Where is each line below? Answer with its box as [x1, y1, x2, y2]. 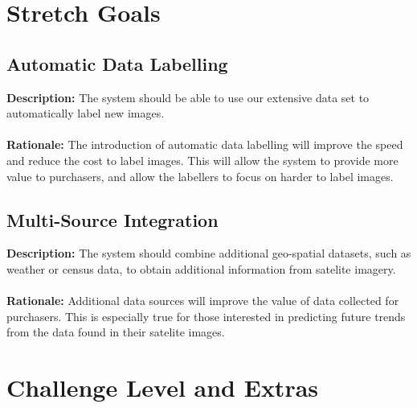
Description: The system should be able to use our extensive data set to [6, 89, 370, 105]
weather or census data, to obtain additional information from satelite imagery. [6, 260, 396, 277]
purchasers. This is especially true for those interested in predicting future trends [6, 307, 406, 324]
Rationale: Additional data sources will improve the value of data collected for [6, 292, 399, 309]
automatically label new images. [6, 105, 165, 122]
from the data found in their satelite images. [6, 324, 225, 340]
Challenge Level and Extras [6, 371, 319, 404]
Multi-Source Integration [6, 207, 219, 232]
